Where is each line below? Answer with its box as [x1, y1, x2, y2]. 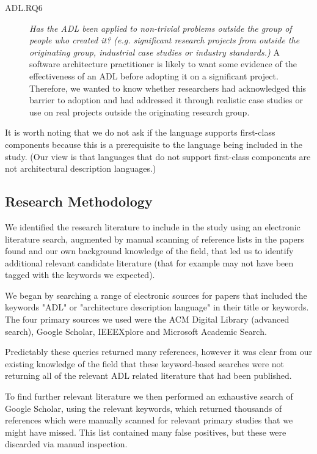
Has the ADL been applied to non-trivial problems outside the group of [29, 21, 292, 34]
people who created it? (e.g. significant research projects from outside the [29, 34, 300, 46]
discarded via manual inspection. [5, 438, 128, 450]
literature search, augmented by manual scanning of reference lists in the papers [5, 232, 304, 245]
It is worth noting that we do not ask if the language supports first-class [5, 126, 275, 139]
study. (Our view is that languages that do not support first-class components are [5, 150, 311, 163]
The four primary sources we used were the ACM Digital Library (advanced [5, 313, 290, 326]
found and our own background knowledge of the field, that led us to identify [5, 244, 294, 257]
